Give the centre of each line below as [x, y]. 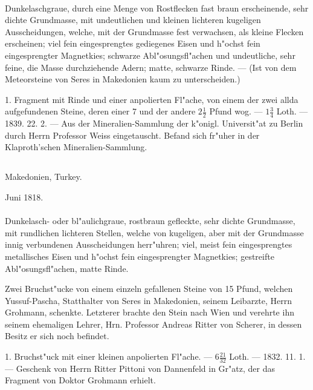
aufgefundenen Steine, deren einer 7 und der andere [100, 111]
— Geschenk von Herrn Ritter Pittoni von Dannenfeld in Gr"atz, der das [140, 368]
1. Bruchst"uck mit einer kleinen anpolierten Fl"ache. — [109, 356]
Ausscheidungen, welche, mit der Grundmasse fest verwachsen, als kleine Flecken [154, 31]
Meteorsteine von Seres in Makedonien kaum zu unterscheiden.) [123, 79]
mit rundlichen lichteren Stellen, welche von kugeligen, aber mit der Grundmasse [154, 232]
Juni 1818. [24, 197]
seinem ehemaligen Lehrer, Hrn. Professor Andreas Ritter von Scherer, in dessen [153, 324]
